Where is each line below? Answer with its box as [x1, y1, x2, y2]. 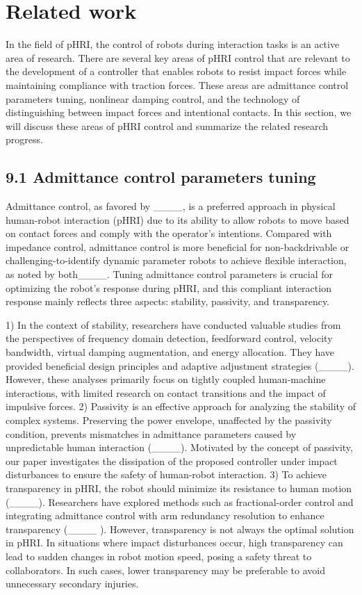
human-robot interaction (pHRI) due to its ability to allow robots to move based [6, 212, 349, 227]
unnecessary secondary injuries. [6, 576, 139, 591]
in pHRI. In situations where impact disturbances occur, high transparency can [6, 535, 343, 550]
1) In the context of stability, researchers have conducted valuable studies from [6, 317, 341, 332]
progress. [6, 132, 43, 147]
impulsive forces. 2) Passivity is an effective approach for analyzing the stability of [6, 399, 356, 414]
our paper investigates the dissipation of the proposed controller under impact [6, 453, 338, 468]
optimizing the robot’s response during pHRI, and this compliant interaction [6, 280, 331, 295]
